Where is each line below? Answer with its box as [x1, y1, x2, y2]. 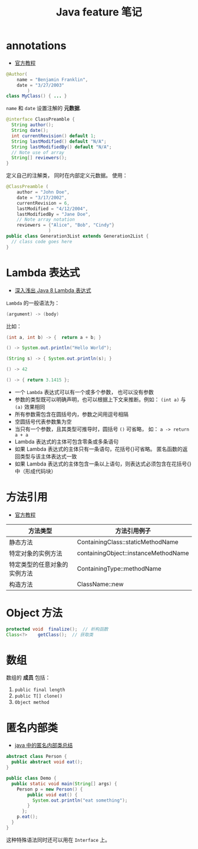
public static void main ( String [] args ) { [11, 780, 117, 787]
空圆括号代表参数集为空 [14, 418, 72, 425]
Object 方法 [6, 606, 63, 619]
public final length [14, 687, 65, 693]
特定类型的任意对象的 [9, 560, 69, 569]
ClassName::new [77, 580, 124, 588]
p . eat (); [16, 814, 38, 820]
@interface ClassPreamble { [6, 117, 75, 122]
